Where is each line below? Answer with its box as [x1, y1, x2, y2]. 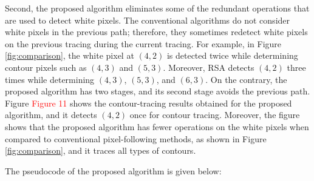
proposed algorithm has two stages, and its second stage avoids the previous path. [5, 85, 310, 97]
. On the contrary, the [205, 73, 287, 85]
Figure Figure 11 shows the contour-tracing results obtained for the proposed [5, 96, 292, 109]
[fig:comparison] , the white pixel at [5, 49, 134, 62]
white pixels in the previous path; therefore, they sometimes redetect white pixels [5, 25, 308, 38]
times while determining [5, 73, 95, 85]
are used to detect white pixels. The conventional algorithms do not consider [5, 13, 290, 26]
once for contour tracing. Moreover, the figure [129, 108, 300, 121]
